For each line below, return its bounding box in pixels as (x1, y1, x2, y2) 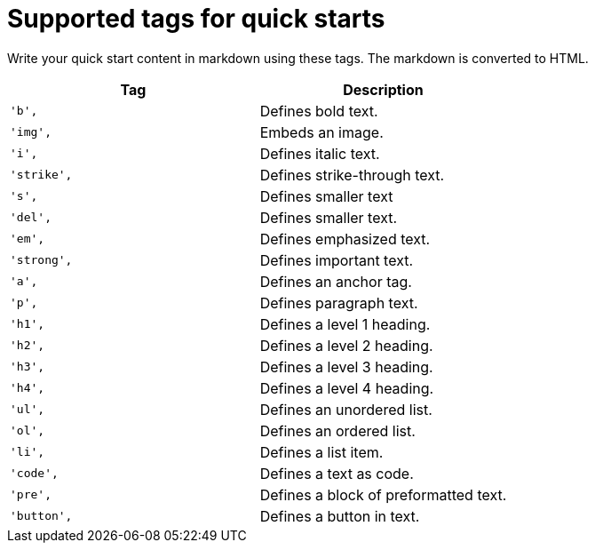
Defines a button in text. (259, 506, 420, 525)
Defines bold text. (259, 101, 378, 120)
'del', (10, 211, 52, 225)
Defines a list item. (259, 442, 384, 461)
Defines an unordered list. (259, 400, 432, 418)
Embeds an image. (259, 123, 384, 141)
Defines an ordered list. (259, 421, 416, 440)
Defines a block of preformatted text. (259, 485, 507, 504)
